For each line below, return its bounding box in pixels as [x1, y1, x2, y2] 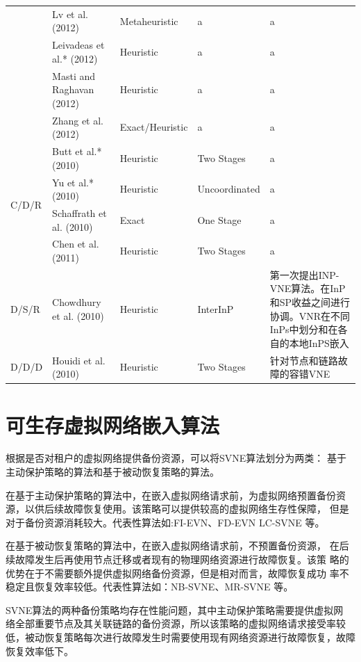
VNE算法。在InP [269, 281, 346, 296]
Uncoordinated [197, 181, 260, 196]
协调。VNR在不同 [269, 308, 350, 323]
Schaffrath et [52, 205, 107, 220]
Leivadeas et [52, 38, 105, 52]
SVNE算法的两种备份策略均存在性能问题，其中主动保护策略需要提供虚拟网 [6, 602, 344, 617]
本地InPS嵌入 [289, 335, 349, 350]
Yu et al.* [52, 175, 94, 189]
